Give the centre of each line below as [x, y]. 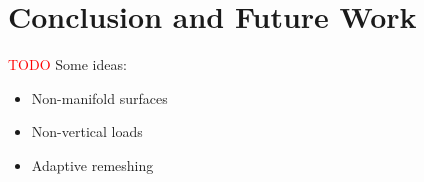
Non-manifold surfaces [99, 97]
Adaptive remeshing [92, 164]
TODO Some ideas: [67, 64]
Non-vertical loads [87, 131]
